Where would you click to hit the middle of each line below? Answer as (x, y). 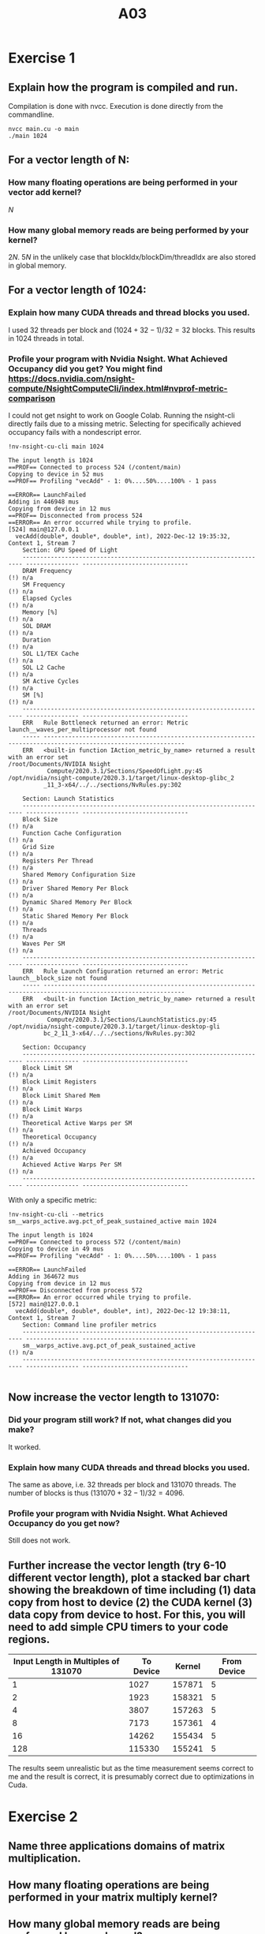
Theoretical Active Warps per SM (77, 1123)
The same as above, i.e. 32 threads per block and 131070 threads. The (122, 1484)
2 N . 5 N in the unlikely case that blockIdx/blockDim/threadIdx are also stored (132, 256)
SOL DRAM (37, 626)
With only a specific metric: (52, 1199)
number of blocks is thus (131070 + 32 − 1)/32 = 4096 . (97, 1493)
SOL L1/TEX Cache (51, 653)
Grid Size (39, 847)
